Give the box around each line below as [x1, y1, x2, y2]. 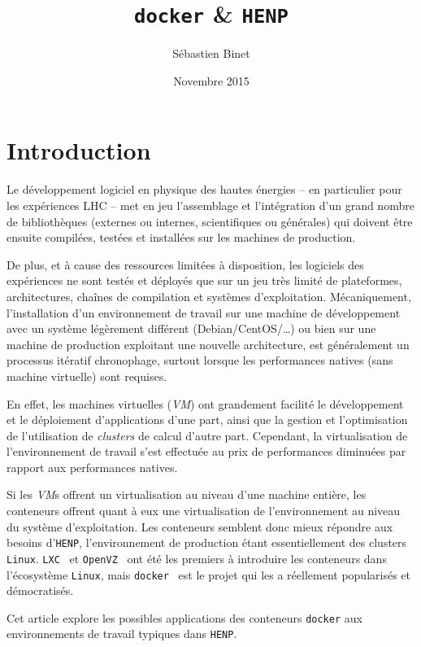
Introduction [7, 133, 151, 167]
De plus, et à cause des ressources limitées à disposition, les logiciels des [7, 256, 364, 273]
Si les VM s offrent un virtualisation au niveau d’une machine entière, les [7, 486, 367, 503]
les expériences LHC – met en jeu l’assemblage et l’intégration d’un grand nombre [7, 196, 414, 213]
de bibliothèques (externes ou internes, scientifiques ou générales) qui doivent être [7, 212, 413, 230]
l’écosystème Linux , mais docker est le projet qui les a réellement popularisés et [7, 566, 410, 583]
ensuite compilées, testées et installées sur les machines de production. [7, 229, 356, 246]
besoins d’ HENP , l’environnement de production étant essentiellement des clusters [7, 534, 407, 551]
